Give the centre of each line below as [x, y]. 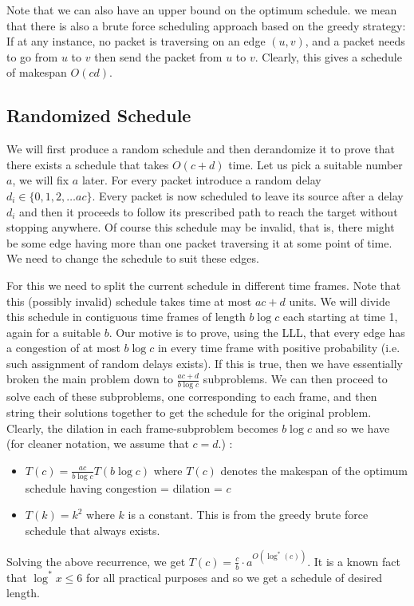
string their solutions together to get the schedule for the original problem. [189, 412]
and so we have [353, 428]
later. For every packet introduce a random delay [201, 180]
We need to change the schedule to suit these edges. [133, 258]
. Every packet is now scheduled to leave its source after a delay [248, 195]
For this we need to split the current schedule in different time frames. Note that [204, 285]
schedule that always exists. [93, 530]
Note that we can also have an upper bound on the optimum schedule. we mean [202, 10]
